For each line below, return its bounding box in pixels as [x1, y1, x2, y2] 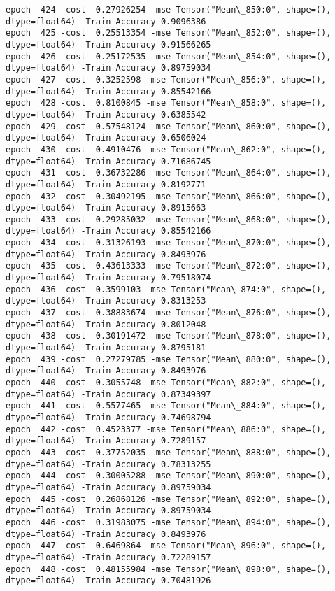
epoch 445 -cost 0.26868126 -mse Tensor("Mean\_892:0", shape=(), [6, 494, 332, 504]
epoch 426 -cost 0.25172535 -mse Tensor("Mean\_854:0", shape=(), [6, 51, 332, 62]
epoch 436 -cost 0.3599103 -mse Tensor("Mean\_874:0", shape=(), [6, 284, 327, 294]
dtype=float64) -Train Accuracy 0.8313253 [6, 296, 206, 306]
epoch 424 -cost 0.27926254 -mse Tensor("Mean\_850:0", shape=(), [6, 5, 332, 15]
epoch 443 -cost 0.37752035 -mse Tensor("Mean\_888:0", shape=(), [6, 447, 332, 457]
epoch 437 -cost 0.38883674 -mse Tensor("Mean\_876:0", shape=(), [6, 308, 332, 318]
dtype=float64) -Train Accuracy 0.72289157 [6, 552, 211, 562]
